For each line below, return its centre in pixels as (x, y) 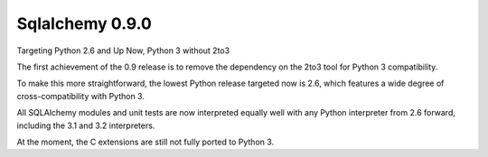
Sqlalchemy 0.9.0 (84, 23)
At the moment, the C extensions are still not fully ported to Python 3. (145, 142)
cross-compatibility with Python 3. (80, 96)
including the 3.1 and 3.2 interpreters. (86, 125)
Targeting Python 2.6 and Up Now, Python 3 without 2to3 (123, 51)
